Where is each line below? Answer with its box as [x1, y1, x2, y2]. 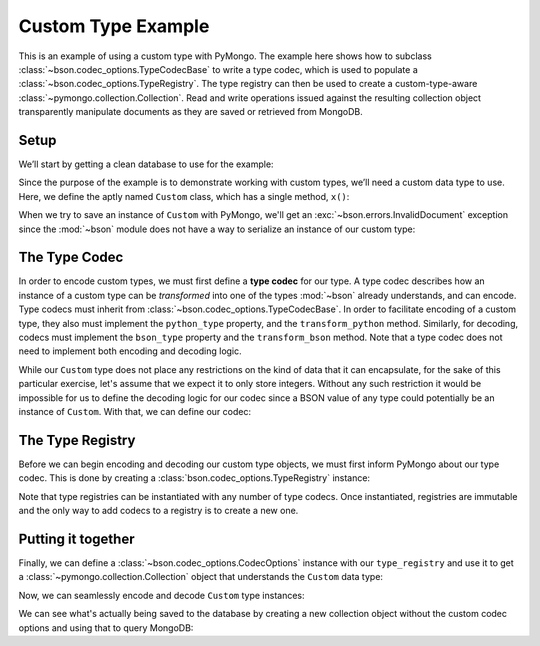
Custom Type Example [18, 15, 210, 37]
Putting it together [18, 530, 135, 547]
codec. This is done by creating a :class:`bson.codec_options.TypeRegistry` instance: [18, 472, 370, 484]
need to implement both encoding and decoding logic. [18, 345, 242, 357]
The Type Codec [18, 249, 124, 266]
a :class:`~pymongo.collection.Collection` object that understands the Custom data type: [18, 571, 384, 583]
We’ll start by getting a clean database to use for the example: [18, 158, 274, 170]
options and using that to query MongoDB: [18, 621, 194, 634]
